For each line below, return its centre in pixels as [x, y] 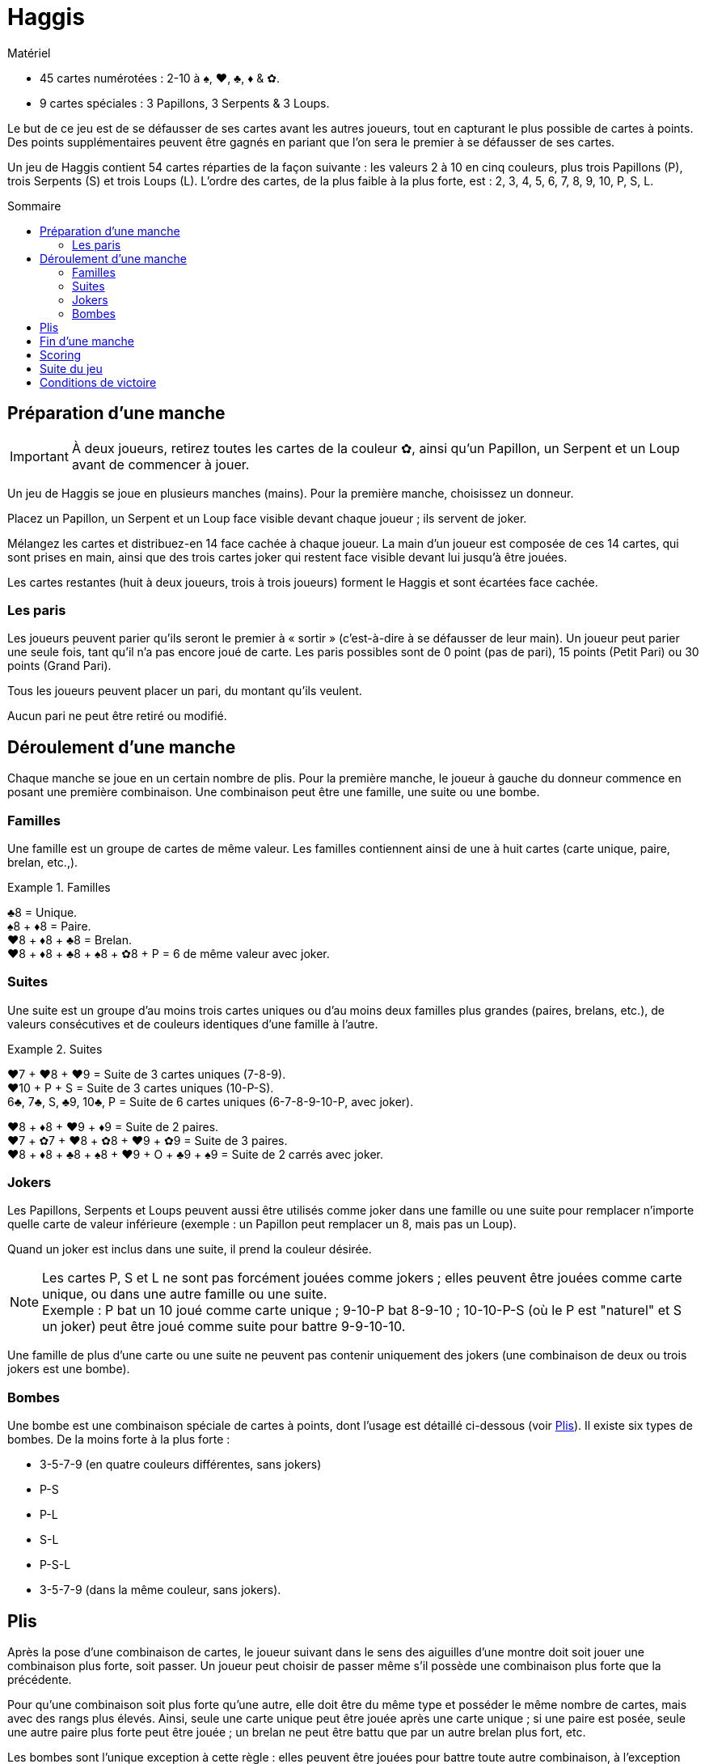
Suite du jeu [71, 368]
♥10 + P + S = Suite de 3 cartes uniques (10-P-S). [141, 1088]
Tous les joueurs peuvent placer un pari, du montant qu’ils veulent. [185, 691]
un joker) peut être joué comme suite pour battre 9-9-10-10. [224, 1327]
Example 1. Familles [59, 887]
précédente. [40, 1680]
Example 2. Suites [55, 1049]
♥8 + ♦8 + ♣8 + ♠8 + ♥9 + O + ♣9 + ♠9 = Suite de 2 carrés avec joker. [195, 1154]
